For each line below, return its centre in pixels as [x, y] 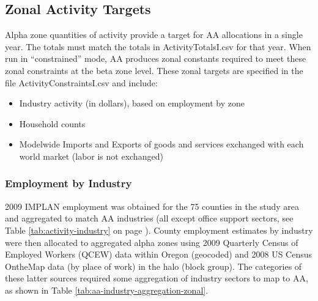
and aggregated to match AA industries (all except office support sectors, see [149, 218]
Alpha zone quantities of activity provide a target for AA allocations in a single [154, 35]
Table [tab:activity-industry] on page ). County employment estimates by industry [159, 230]
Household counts [52, 123]
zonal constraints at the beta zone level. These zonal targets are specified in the [154, 70]
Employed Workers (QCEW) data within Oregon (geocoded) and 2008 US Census [159, 254]
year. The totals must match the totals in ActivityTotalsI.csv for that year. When [158, 46]
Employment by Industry [68, 183]
